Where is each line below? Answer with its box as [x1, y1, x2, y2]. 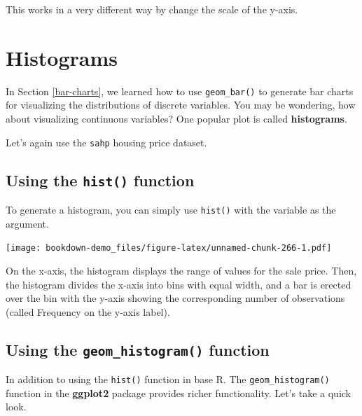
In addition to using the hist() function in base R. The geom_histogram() [6, 372, 330, 387]
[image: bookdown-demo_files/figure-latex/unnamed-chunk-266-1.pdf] [6, 243, 332, 254]
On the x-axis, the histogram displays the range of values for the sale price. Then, [6, 263, 357, 277]
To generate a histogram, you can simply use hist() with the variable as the [6, 202, 336, 216]
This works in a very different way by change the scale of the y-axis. [6, 2, 298, 16]
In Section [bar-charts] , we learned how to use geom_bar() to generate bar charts [6, 83, 354, 98]
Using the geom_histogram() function [6, 338, 270, 360]
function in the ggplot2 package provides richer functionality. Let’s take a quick [6, 385, 351, 400]
